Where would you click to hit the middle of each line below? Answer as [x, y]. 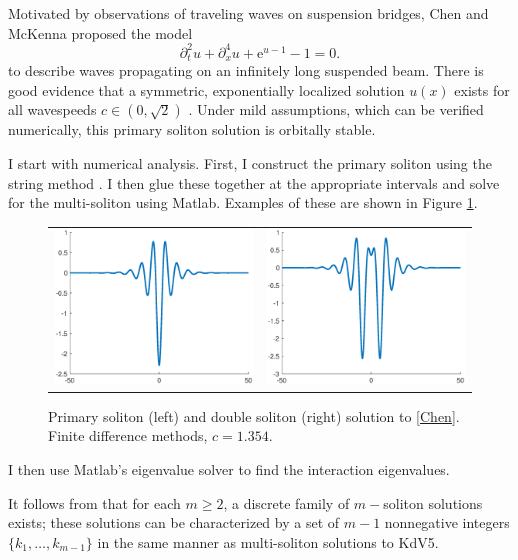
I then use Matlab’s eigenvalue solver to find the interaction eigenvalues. [229, 469]
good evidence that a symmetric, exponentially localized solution [206, 89]
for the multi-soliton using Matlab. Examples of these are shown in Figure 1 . [243, 202]
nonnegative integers [447, 522]
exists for [482, 89]
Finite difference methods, [128, 435]
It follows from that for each [94, 502]
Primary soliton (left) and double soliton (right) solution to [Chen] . [254, 415]
